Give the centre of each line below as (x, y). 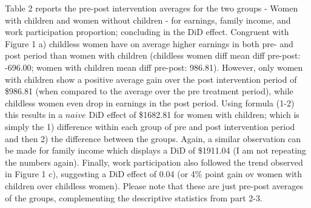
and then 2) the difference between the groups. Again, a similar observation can (153, 138)
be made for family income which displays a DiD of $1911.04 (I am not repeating (155, 150)
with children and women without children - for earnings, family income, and (148, 20)
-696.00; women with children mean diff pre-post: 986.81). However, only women (154, 67)
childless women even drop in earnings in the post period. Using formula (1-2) (150, 102)
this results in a (34, 115)
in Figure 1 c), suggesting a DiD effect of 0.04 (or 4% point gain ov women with (153, 174)
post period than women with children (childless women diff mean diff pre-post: (153, 55)
